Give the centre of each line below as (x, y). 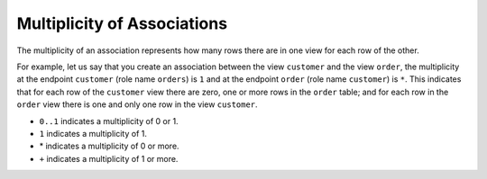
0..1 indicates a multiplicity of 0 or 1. (109, 121)
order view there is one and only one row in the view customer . (137, 104)
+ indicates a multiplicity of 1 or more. (109, 158)
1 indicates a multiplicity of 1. (93, 133)
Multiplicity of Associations (122, 23)
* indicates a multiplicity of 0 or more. (109, 146)
